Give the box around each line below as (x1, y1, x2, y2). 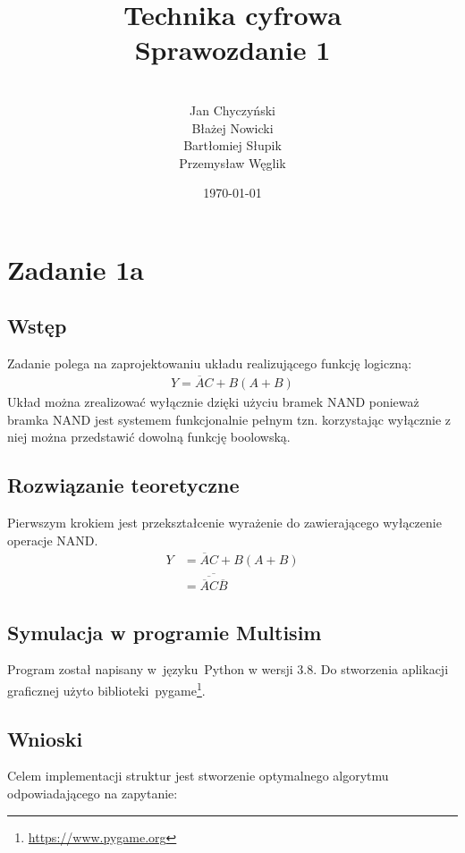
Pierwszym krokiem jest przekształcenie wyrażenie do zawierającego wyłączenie (7, 513, 442, 532)
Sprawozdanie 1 (134, 31, 331, 68)
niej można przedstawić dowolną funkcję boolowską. (7, 427, 291, 446)
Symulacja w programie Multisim (7, 618, 322, 646)
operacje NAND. (7, 530, 98, 549)
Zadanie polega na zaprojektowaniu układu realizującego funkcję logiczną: (7, 354, 412, 373)
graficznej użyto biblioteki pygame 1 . (7, 679, 206, 699)
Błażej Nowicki (191, 118, 274, 137)
